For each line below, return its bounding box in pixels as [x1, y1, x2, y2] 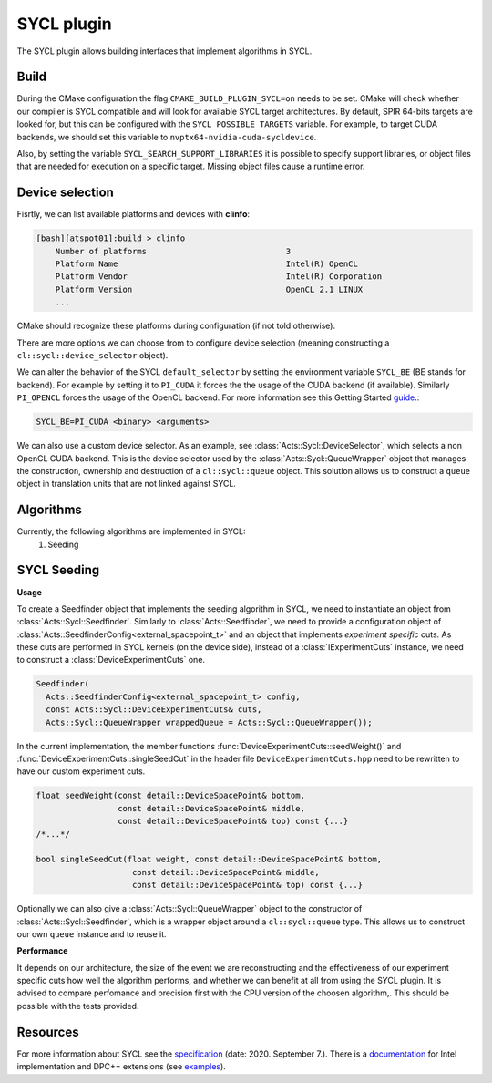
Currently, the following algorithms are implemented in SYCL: [16, 526, 246, 537]
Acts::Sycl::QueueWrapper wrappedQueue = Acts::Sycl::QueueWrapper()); [46, 717, 373, 727]
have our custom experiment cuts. [16, 766, 146, 777]
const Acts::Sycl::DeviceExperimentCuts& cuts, [46, 705, 262, 715]
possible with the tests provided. [16, 1000, 139, 1011]
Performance [16, 945, 68, 956]
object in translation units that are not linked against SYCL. [16, 479, 237, 490]
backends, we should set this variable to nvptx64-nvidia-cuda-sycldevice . [16, 131, 317, 142]
